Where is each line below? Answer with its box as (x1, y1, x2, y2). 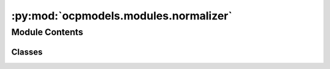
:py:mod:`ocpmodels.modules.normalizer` (11, 9, 232, 22)
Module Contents (11, 27, 84, 38)
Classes (11, 47, 43, 57)
